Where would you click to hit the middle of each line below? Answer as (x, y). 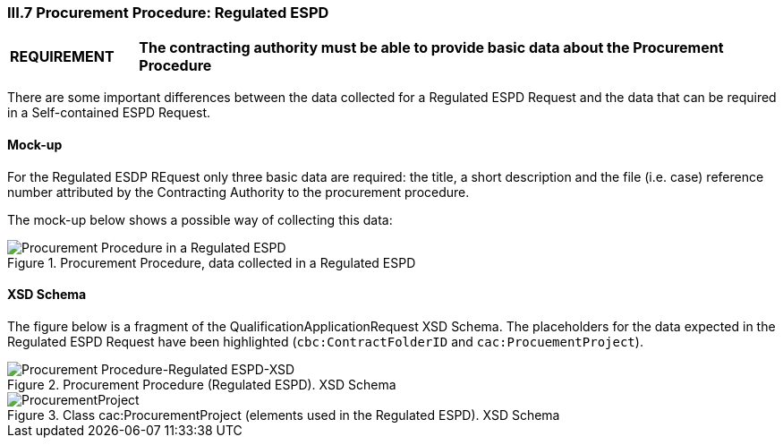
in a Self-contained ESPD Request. (109, 113)
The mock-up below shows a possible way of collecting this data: (200, 219)
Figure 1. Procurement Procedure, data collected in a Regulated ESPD (212, 262)
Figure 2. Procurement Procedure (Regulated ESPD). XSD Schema (202, 384)
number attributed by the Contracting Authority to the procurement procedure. (238, 192)
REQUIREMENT (62, 57)
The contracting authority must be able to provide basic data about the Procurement (431, 48)
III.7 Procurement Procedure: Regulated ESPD (168, 13)
